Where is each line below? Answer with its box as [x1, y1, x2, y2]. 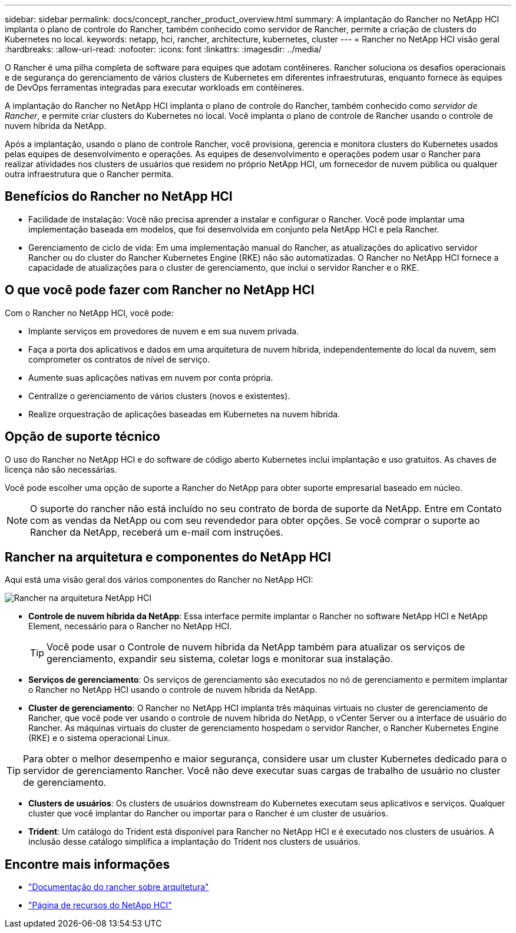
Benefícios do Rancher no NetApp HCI [5, 189, 233, 204]
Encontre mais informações [5, 856, 170, 872]
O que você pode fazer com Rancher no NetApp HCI [5, 283, 315, 298]
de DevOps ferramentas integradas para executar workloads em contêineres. [5, 82, 305, 92]
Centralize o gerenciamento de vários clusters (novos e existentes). [28, 390, 290, 401]
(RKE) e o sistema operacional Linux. [28, 733, 171, 743]
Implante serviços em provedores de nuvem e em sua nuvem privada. [28, 326, 299, 336]
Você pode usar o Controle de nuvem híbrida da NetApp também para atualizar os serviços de [47, 641, 465, 653]
